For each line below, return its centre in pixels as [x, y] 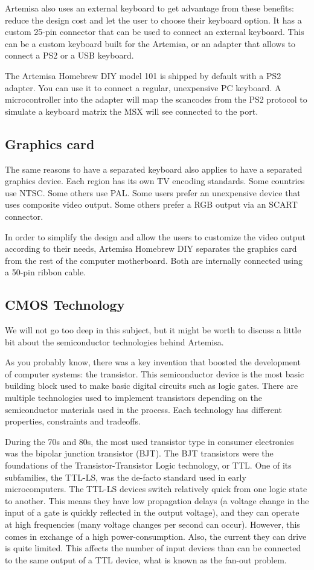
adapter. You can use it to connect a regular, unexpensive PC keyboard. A [143, 87]
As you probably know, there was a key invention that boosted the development [153, 362]
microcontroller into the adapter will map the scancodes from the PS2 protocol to [156, 99]
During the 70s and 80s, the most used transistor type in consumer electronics [149, 441]
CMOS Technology [65, 305]
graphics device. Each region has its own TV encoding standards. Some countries [155, 181]
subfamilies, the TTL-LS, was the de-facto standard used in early [126, 477]
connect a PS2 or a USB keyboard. [69, 55]
